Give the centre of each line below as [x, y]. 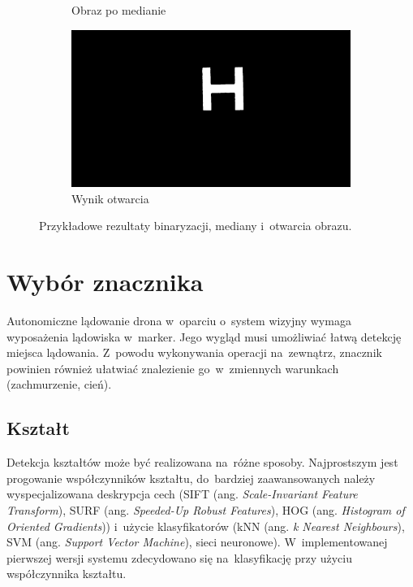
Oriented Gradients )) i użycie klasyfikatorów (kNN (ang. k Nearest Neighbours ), [206, 526]
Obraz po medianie [119, 10]
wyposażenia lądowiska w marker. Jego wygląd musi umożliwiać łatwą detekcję [204, 336]
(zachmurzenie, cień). [59, 384]
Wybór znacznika [105, 282]
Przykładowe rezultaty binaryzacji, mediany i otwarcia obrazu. [196, 226]
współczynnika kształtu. [67, 574]
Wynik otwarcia [110, 198]
